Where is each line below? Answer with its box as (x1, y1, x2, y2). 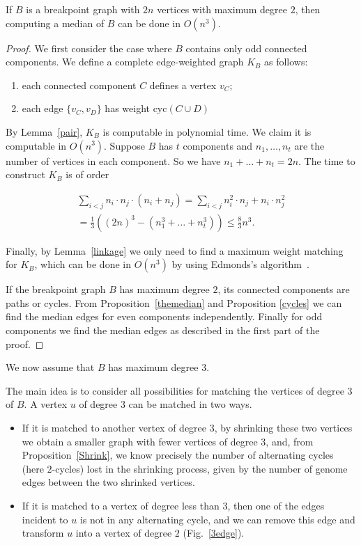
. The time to (298, 153, 355, 168)
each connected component (22, 77, 137, 92)
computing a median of (6, 15, 105, 30)
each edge (22, 101, 63, 116)
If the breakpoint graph (6, 282, 106, 297)
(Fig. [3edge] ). (183, 526, 245, 540)
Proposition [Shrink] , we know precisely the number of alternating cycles (22, 448, 334, 462)
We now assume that (6, 360, 95, 374)
